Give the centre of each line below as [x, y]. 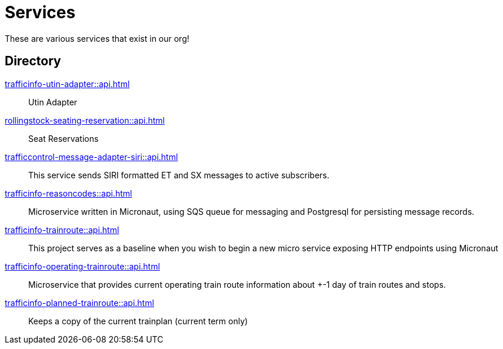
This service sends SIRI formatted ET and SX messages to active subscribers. [179, 175]
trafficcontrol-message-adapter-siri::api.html [91, 157]
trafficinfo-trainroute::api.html [62, 230]
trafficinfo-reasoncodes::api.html [69, 193]
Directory [33, 61]
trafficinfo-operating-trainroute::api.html [82, 266]
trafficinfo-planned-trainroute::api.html [79, 303]
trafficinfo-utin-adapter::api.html [67, 84]
